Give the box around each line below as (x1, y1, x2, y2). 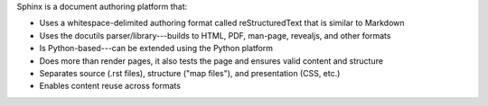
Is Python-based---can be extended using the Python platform (39, 43, 274, 54)
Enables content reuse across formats (39, 81, 181, 92)
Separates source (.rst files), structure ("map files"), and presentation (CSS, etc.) (39, 67, 341, 78)
